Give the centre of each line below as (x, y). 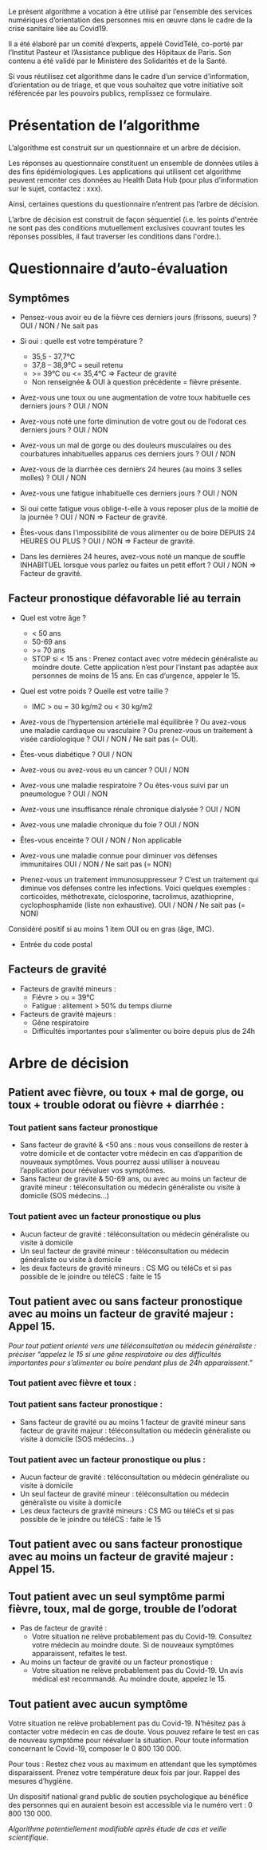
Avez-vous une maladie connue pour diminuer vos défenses (118, 855)
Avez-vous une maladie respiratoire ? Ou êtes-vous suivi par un (124, 785)
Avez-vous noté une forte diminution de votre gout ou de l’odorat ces (133, 421)
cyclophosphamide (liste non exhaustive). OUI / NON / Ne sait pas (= (132, 905)
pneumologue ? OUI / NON (64, 794)
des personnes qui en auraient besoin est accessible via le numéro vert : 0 (130, 1805)
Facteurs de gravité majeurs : (68, 1014)
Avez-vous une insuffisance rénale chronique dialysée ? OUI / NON (130, 809)
